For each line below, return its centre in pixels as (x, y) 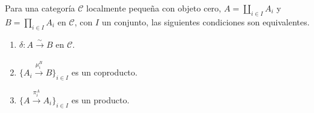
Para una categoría (40, 8)
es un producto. (100, 100)
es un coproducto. (105, 72)
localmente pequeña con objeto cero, (154, 8)
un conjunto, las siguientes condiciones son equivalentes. (205, 21)
